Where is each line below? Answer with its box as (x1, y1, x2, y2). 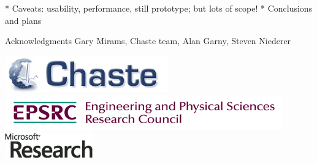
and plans (5, 13, 42, 26)
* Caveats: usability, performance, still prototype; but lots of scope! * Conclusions (5, 2, 313, 14)
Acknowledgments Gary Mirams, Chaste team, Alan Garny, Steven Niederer (5, 34, 291, 47)
